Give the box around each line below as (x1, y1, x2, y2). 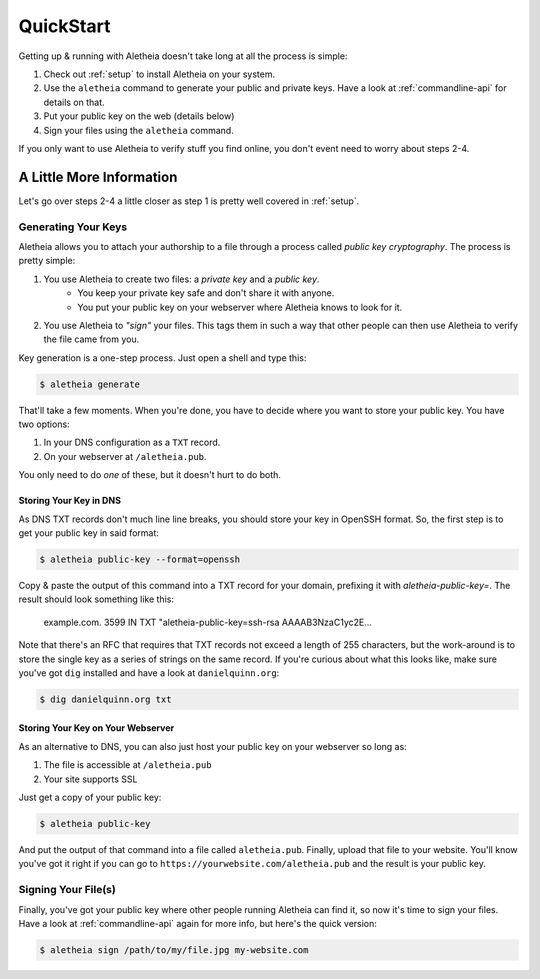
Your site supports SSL (43, 773, 138, 785)
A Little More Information (18, 168, 178, 185)
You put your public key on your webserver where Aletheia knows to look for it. (77, 301, 403, 313)
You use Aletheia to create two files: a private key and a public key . (43, 273, 320, 285)
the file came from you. (43, 333, 140, 345)
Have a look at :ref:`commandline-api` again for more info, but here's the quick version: (18, 917, 377, 929)
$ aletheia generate (39, 378, 140, 390)
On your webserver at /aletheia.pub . (43, 450, 207, 462)
